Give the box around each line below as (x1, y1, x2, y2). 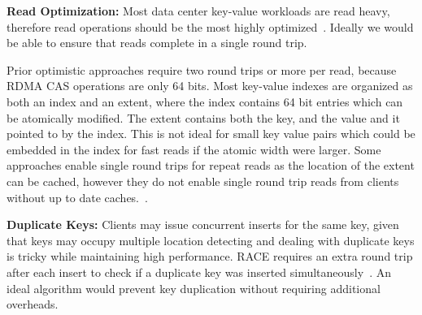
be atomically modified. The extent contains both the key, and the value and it (7, 109, 400, 126)
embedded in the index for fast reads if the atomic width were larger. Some (7, 140, 381, 157)
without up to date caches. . (7, 188, 148, 205)
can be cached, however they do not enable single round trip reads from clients (7, 172, 399, 189)
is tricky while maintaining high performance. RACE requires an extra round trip (7, 248, 413, 265)
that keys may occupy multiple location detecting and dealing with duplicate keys (7, 231, 415, 248)
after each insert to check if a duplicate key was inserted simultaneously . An (7, 263, 391, 280)
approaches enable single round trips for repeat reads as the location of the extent (7, 157, 415, 174)
